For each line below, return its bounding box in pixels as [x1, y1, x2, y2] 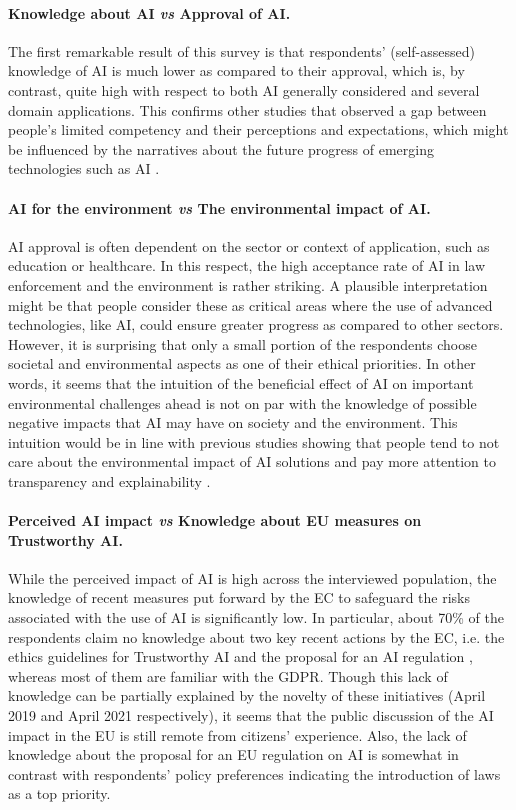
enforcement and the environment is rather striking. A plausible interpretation [8, 274, 488, 295]
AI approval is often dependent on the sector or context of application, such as [8, 235, 490, 256]
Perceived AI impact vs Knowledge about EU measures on [8, 510, 422, 531]
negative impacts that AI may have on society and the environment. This [8, 412, 458, 433]
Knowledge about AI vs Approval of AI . [8, 2, 291, 23]
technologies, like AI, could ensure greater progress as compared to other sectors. [8, 314, 504, 335]
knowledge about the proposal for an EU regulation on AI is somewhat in [8, 744, 459, 765]
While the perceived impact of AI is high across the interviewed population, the [8, 567, 497, 588]
